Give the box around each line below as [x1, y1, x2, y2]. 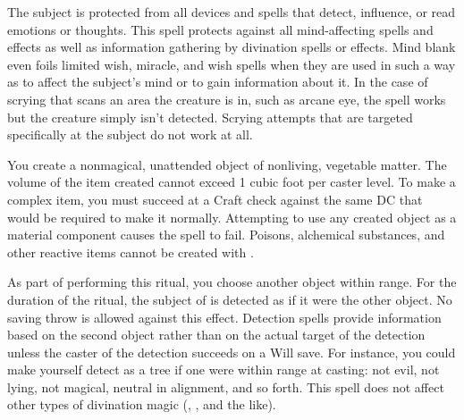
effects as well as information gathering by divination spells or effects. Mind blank [7, 38, 456, 56]
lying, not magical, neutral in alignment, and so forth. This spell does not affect [7, 377, 444, 396]
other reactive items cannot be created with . [7, 242, 254, 261]
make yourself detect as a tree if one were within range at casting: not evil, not [7, 360, 440, 379]
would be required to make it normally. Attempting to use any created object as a [7, 207, 457, 226]
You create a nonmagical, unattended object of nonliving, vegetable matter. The [7, 155, 447, 173]
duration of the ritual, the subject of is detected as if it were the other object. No [7, 290, 452, 308]
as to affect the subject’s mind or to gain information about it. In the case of [7, 72, 428, 91]
